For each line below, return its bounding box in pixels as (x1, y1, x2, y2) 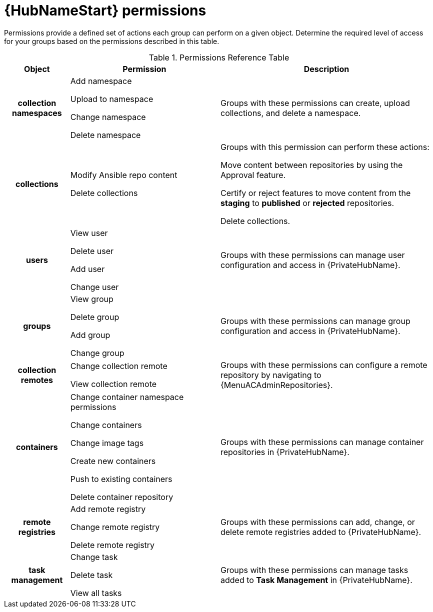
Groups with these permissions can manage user (220, 249, 405, 260)
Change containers (70, 419, 142, 430)
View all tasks (70, 587, 122, 598)
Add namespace (70, 75, 132, 86)
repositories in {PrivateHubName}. (220, 446, 349, 457)
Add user (70, 263, 105, 274)
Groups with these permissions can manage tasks (220, 564, 408, 575)
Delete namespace (70, 129, 141, 140)
